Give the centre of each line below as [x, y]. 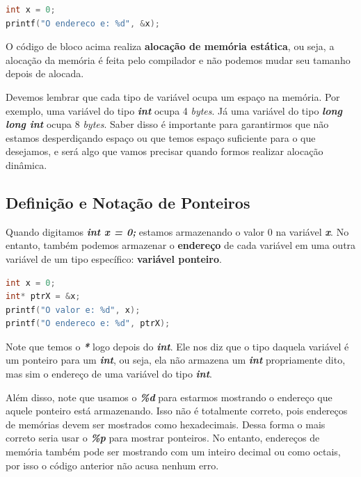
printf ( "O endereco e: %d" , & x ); [83, 23]
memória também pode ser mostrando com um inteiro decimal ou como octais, [173, 452]
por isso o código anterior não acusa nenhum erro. [112, 465]
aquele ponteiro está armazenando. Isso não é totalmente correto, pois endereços [177, 411]
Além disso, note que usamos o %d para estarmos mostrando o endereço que [169, 397]
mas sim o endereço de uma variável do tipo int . [109, 374]
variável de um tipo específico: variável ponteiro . [114, 258]
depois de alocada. [45, 73]
